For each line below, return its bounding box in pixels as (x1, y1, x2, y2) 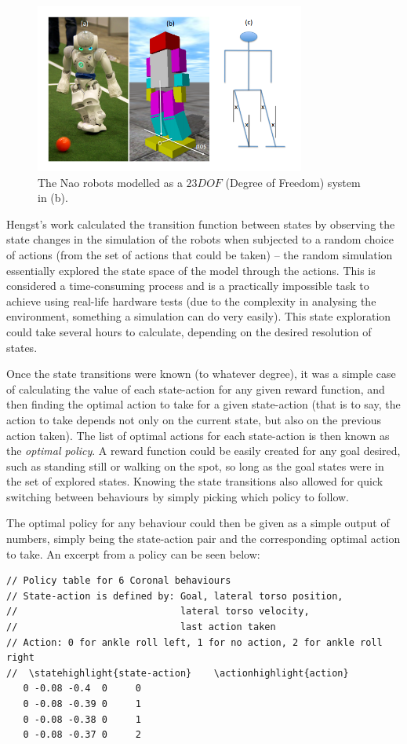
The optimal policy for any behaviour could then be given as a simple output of (6, 515, 390, 531)
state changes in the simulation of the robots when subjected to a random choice (6, 231, 394, 247)
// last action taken (6, 621, 276, 633)
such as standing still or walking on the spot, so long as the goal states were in (6, 457, 384, 474)
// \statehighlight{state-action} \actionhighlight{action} (6, 667, 349, 679)
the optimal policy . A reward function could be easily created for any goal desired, (6, 442, 401, 459)
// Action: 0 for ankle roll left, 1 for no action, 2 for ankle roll (6, 636, 383, 648)
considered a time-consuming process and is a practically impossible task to (6, 277, 369, 294)
